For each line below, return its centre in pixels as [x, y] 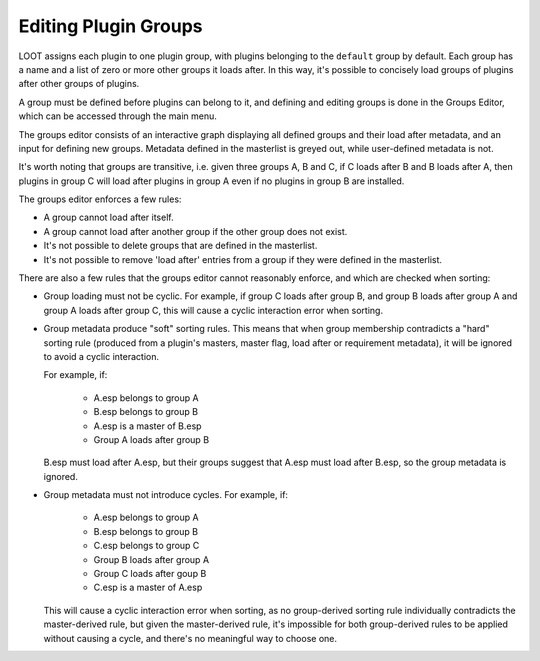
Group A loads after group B [151, 439]
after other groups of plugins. [79, 84]
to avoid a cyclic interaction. [101, 356]
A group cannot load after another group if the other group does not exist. [195, 231]
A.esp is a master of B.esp [147, 426]
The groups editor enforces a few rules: [100, 199]
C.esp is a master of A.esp [148, 587]
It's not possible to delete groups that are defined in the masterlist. [180, 246]
